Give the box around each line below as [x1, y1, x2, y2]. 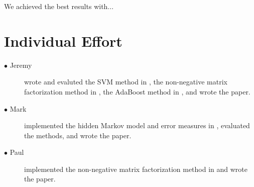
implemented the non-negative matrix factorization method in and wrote [24, 163, 248, 174]
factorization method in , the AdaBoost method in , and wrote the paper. [24, 86, 250, 97]
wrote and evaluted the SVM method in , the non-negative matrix [24, 76, 227, 87]
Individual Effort [4, 30, 122, 51]
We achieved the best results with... [4, 1, 114, 11]
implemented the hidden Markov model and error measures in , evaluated [24, 120, 250, 131]
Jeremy [10, 59, 32, 70]
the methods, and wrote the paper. [24, 130, 132, 140]
